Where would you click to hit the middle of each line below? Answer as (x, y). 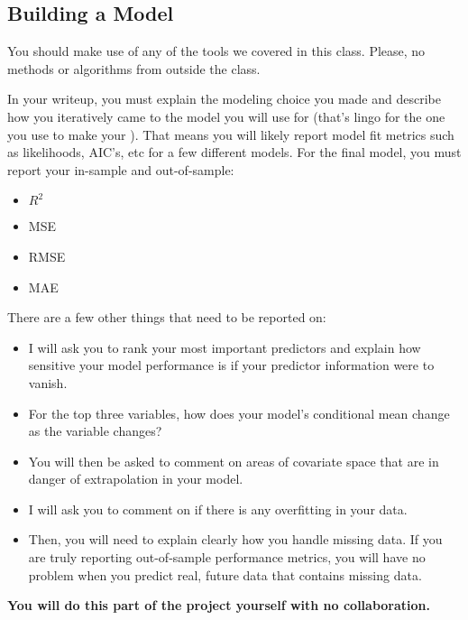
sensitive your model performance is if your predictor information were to (231, 365)
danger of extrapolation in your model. (136, 479)
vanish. (48, 382)
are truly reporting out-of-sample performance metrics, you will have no (227, 557)
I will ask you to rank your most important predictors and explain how (225, 347)
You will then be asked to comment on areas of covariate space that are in (234, 461)
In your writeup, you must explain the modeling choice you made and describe (224, 99)
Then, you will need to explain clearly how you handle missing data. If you (235, 539)
